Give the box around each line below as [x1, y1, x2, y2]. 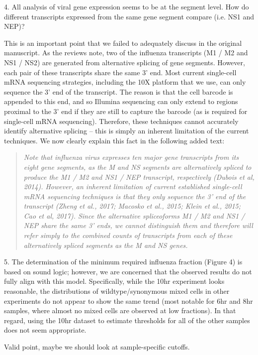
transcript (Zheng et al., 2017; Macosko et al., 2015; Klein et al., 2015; [23, 201, 241, 211]
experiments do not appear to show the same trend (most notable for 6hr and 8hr [4, 295, 253, 306]
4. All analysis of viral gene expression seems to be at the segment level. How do [4, 1, 249, 11]
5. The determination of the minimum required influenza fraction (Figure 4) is [4, 256, 243, 267]
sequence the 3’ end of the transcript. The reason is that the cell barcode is [4, 86, 233, 97]
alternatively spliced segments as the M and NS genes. [23, 239, 188, 250]
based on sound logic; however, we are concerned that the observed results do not [4, 266, 252, 276]
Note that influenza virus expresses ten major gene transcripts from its [23, 152, 239, 162]
